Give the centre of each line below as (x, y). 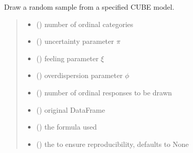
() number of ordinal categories (85, 24)
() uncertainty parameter (75, 41)
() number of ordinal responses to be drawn (104, 92)
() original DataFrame (71, 109)
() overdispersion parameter (79, 75)
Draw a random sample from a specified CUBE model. (89, 7)
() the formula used (66, 127)
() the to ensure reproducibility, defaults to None (113, 144)
